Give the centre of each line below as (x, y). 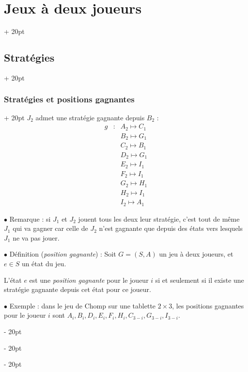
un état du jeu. (44, 264)
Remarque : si (30, 218)
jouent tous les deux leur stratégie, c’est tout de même (159, 218)
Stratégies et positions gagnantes (69, 99)
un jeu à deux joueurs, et (196, 254)
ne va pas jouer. (36, 237)
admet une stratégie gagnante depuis (90, 117)
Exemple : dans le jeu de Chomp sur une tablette (83, 305)
